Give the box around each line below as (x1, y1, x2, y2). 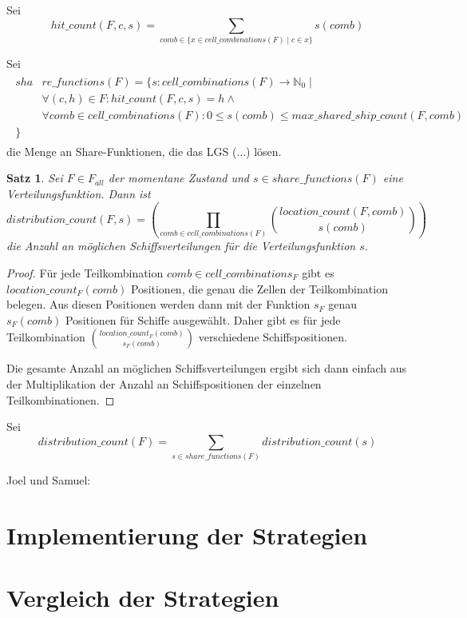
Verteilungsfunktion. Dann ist (6, 185, 151, 201)
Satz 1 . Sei (6, 169, 63, 186)
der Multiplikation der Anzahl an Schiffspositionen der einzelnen (6, 375, 322, 392)
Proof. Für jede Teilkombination (6, 264, 164, 281)
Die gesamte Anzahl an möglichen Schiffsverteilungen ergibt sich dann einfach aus (6, 360, 407, 377)
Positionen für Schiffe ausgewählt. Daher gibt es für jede (65, 311, 341, 328)
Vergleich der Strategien (6, 581, 279, 614)
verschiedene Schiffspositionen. (198, 329, 347, 345)
